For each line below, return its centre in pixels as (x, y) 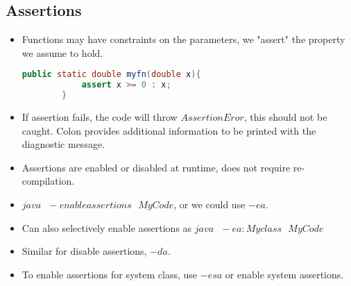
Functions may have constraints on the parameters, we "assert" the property (183, 39)
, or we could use (209, 204)
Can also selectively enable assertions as (107, 227)
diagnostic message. (63, 144)
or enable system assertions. (284, 274)
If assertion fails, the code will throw (100, 117)
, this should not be (285, 117)
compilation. (48, 181)
